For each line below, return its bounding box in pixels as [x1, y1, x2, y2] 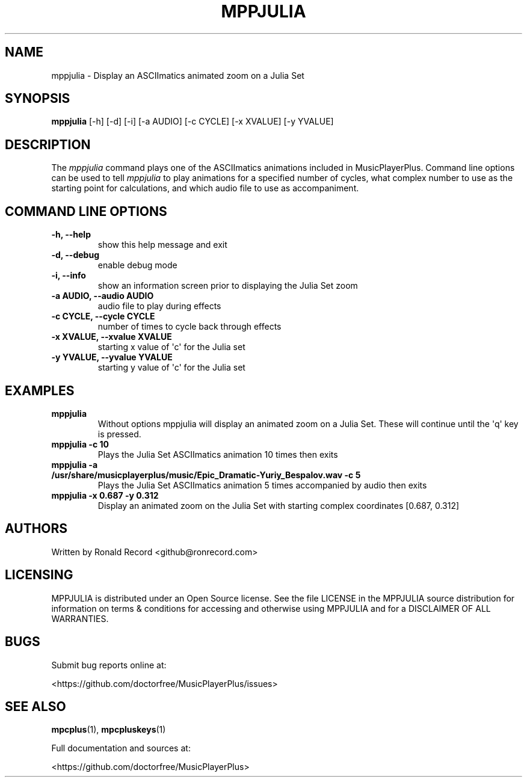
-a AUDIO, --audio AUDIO [51, 291, 154, 301]
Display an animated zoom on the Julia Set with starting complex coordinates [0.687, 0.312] [97, 500, 460, 511]
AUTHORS [5, 521, 68, 537]
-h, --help [51, 229, 91, 240]
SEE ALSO [5, 698, 66, 714]
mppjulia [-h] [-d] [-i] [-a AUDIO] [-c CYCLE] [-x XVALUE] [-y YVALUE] [51, 116, 334, 127]
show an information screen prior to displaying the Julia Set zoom [97, 280, 358, 291]
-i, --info [51, 270, 86, 281]
